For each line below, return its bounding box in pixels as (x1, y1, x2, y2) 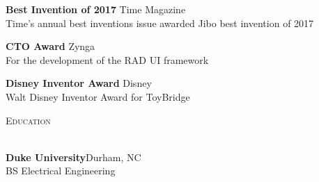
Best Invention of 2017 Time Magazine (6, 2, 186, 16)
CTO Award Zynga (6, 39, 95, 53)
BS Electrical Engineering (6, 163, 116, 178)
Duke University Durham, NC (6, 149, 141, 164)
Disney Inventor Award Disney (6, 76, 152, 90)
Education (6, 113, 51, 127)
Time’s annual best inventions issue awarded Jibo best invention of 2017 (6, 15, 314, 30)
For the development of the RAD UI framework (6, 52, 209, 67)
